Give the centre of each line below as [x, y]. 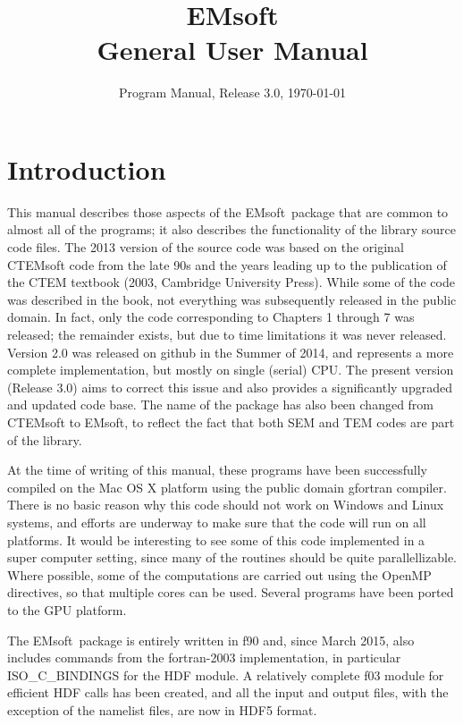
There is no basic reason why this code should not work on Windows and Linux [226, 505]
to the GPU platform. [67, 609]
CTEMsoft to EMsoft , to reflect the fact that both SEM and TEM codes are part [231, 422]
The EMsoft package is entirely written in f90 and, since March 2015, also [211, 640]
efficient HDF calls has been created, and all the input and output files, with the [228, 692]
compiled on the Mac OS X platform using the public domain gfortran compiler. [227, 487]
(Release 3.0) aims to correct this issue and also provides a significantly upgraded [230, 387]
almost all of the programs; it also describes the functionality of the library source [231, 229]
